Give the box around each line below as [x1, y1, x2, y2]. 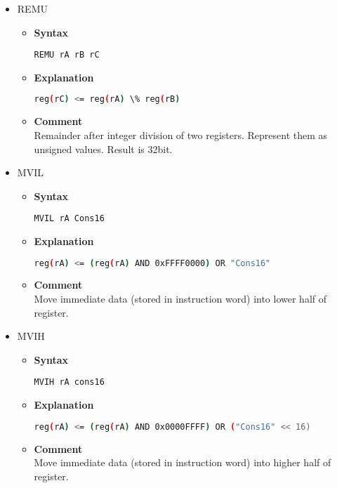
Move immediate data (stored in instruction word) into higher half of [34, 455, 331, 470]
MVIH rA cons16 [34, 377, 105, 388]
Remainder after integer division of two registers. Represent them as [34, 127, 328, 142]
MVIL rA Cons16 [34, 213, 105, 224]
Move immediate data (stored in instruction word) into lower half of [34, 291, 327, 305]
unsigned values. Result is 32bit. [34, 141, 173, 156]
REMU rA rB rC [34, 50, 100, 60]
